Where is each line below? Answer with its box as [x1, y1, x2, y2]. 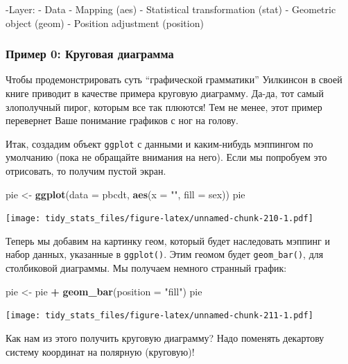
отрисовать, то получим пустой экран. [6, 164, 166, 178]
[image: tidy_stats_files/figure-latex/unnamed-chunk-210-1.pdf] [6, 214, 313, 224]
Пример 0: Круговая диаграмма [6, 45, 174, 62]
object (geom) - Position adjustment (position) [6, 15, 204, 30]
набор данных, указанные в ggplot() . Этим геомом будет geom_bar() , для [6, 247, 324, 261]
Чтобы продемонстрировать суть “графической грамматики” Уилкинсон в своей [6, 72, 342, 87]
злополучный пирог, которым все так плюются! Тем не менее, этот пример [6, 99, 322, 114]
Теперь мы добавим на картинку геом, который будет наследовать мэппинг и [6, 233, 330, 248]
